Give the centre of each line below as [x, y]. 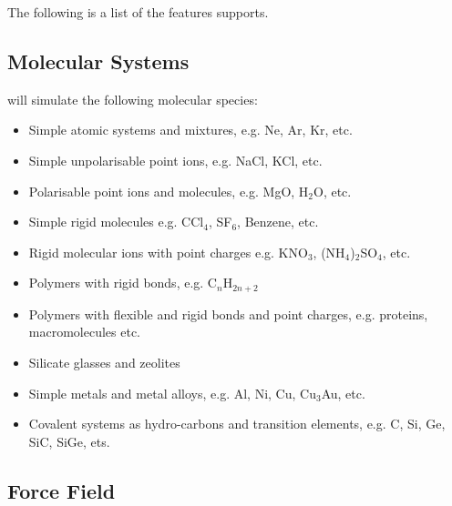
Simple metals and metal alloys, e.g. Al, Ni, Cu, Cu [172, 393]
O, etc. [333, 191]
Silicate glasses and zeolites [104, 362]
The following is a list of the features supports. [138, 12]
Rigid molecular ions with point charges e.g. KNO [168, 252]
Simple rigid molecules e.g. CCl [116, 222]
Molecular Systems [98, 61]
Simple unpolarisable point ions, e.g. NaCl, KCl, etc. [175, 160]
